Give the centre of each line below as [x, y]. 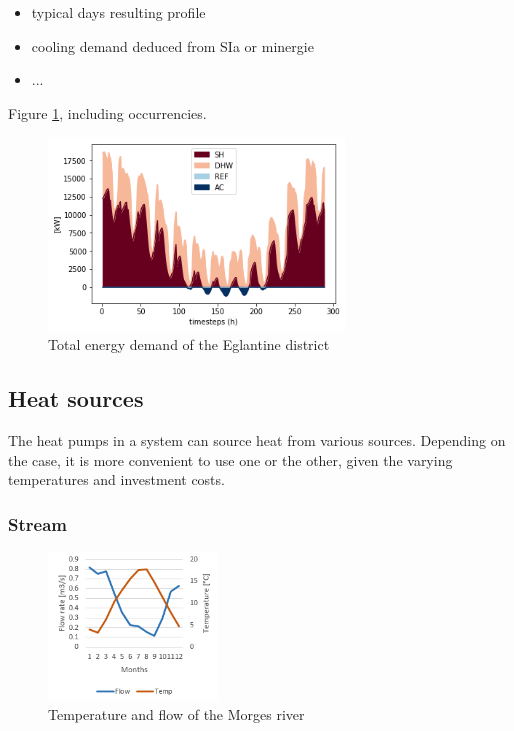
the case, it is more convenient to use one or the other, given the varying [230, 459]
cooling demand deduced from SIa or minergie [172, 45]
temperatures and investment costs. [116, 479]
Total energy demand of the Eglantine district [189, 344]
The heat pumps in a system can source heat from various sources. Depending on [257, 440]
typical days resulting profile [118, 12]
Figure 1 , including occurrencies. [107, 112]
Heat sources [76, 398]
